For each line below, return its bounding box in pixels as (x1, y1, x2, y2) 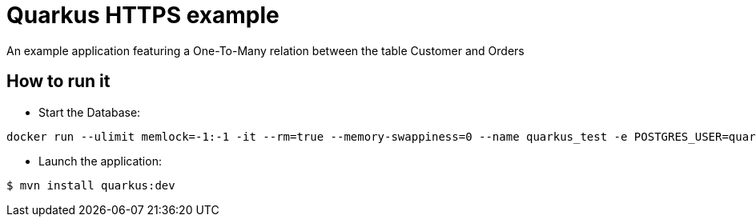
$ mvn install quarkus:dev (6, 178, 175, 192)
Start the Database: (38, 105, 141, 119)
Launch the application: (38, 153, 162, 168)
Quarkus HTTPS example (6, 2, 279, 29)
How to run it (6, 71, 111, 92)
